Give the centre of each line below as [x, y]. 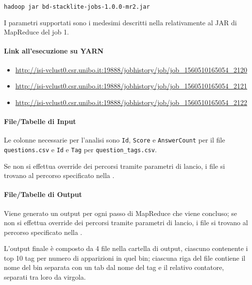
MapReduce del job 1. [36, 32]
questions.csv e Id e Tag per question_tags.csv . [80, 149]
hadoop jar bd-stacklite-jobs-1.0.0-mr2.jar [77, 7]
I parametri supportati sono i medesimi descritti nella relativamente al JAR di [120, 22]
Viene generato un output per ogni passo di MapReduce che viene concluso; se [121, 213]
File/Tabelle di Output [43, 194]
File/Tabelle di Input [40, 121]
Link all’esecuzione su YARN [54, 51]
